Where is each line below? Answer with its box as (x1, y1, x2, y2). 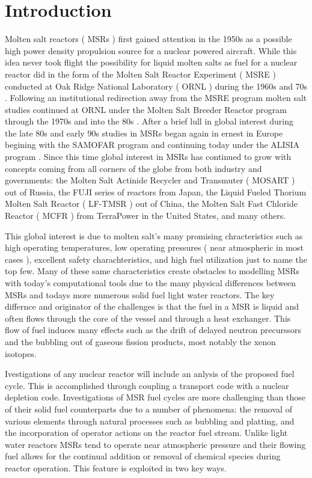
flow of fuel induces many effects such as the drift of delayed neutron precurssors (5, 323, 302, 336)
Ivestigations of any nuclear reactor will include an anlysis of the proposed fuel (5, 367, 295, 380)
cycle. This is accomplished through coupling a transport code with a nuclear (5, 379, 289, 391)
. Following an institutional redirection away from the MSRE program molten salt (5, 91, 307, 104)
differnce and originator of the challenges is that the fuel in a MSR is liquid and (5, 300, 299, 313)
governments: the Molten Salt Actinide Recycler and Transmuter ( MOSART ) (5, 174, 295, 186)
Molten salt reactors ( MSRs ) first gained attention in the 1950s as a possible (5, 32, 292, 45)
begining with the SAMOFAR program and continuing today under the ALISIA (5, 138, 299, 151)
